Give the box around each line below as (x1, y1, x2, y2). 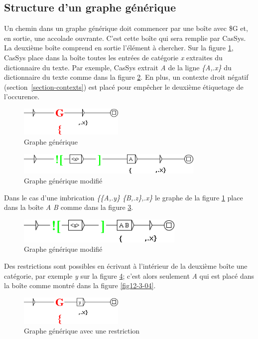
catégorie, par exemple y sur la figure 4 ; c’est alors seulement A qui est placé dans (4, 270, 254, 281)
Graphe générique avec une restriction (24, 326, 140, 336)
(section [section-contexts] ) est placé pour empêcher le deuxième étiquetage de (4, 81, 244, 92)
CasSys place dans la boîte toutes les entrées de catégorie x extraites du (4, 52, 223, 62)
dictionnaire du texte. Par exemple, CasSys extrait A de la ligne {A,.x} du (4, 62, 232, 72)
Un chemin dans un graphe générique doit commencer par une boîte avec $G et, (4, 23, 248, 33)
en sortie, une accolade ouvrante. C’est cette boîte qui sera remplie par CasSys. (4, 32, 246, 43)
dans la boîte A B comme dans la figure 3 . (4, 202, 133, 212)
